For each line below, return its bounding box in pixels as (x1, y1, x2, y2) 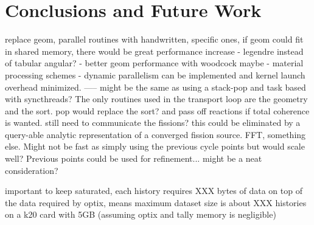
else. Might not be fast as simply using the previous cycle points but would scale (5, 140, 305, 153)
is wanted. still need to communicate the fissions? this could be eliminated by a (5, 116, 301, 129)
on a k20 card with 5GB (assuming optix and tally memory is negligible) (5, 208, 276, 221)
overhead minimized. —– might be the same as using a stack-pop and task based (5, 80, 306, 93)
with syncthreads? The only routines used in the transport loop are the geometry (5, 92, 308, 105)
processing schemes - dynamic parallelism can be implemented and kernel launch (5, 68, 305, 81)
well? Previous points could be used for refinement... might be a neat (5, 152, 262, 165)
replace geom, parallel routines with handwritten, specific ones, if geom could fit (5, 33, 304, 46)
